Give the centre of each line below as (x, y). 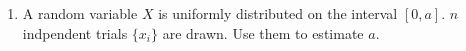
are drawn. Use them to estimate (263, 32)
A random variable (80, 13)
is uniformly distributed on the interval (278, 13)
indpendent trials (75, 32)
